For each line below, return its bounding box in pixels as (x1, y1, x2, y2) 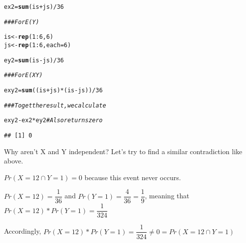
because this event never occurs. (84, 172, 181, 182)
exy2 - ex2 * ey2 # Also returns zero (4, 117, 103, 124)
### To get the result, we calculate (4, 102, 106, 109)
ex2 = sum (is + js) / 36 (4, 3, 64, 10)
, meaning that (145, 190, 189, 201)
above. (4, 156, 23, 166)
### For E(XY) (4, 72, 43, 79)
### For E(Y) (4, 18, 39, 26)
